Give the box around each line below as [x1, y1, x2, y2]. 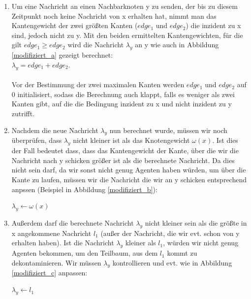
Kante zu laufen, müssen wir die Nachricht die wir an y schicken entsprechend [11, 174, 247, 184]
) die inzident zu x [186, 20, 241, 31]
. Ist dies [212, 135, 238, 145]
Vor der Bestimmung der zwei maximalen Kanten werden [11, 79, 185, 90]
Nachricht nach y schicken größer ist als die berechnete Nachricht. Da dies [11, 155, 235, 165]
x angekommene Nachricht [11, 228, 92, 238]
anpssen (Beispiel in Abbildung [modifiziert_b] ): [11, 184, 157, 194]
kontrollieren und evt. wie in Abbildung [112, 257, 232, 267]
